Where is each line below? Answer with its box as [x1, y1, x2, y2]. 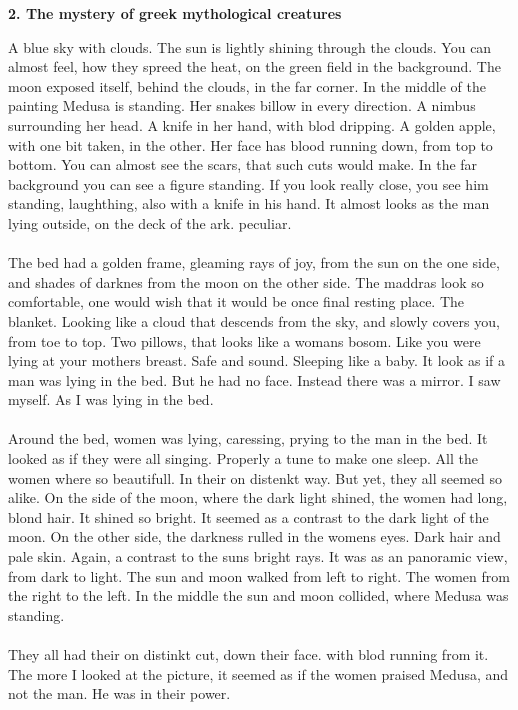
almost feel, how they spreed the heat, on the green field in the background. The [8, 56, 501, 77]
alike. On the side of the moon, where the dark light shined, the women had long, [8, 487, 508, 508]
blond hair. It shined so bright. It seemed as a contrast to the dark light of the [8, 506, 489, 527]
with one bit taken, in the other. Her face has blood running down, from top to [8, 134, 493, 155]
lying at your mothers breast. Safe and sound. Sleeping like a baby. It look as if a [8, 350, 506, 371]
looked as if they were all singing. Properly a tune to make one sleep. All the [8, 448, 478, 469]
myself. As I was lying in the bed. [8, 389, 214, 410]
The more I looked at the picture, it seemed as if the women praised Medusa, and [8, 663, 509, 684]
